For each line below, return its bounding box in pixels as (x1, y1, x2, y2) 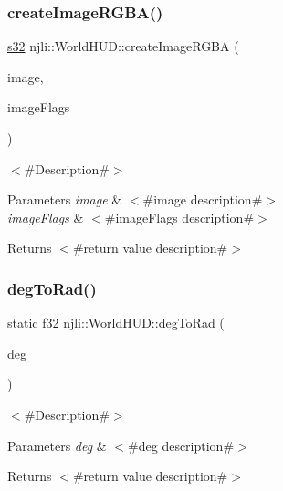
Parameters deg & (7, 435, 107, 454)
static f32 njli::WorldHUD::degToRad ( (7, 313, 225, 332)
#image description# (142, 190, 263, 209)
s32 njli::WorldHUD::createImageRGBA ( (7, 37, 239, 56)
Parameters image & (7, 190, 122, 209)
